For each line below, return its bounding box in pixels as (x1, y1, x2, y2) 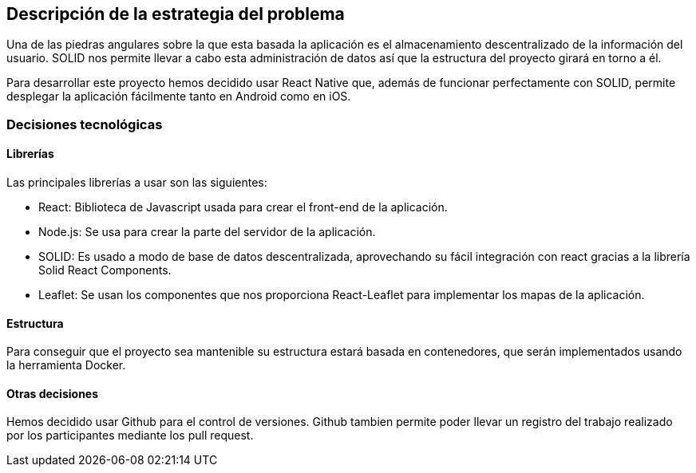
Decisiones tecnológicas (6, 116, 163, 132)
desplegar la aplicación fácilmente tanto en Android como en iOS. (6, 89, 351, 104)
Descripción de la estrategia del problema (6, 4, 345, 24)
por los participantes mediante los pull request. (6, 428, 254, 443)
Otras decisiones (6, 386, 99, 400)
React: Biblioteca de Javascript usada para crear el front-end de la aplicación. (38, 200, 448, 215)
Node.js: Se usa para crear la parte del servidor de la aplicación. (38, 225, 376, 239)
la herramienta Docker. (6, 358, 126, 372)
